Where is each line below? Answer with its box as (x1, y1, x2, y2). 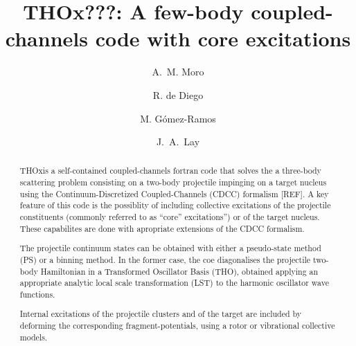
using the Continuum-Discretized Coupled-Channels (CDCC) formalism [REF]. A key (19, 188, 329, 199)
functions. (19, 288, 55, 300)
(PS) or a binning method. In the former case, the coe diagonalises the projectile (19, 253, 311, 265)
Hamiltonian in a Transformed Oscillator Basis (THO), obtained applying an (40, 265, 319, 277)
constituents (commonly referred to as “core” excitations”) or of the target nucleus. (19, 211, 320, 223)
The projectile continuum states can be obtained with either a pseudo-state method (19, 242, 321, 254)
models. (19, 331, 48, 343)
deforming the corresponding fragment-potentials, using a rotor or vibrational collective (19, 320, 335, 331)
